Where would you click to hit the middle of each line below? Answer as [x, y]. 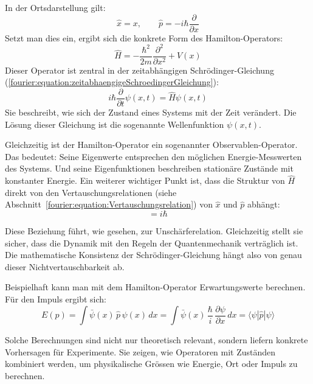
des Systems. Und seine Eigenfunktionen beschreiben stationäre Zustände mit [149, 168]
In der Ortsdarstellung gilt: [55, 7]
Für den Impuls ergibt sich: [56, 299]
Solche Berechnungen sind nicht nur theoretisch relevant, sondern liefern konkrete [156, 340]
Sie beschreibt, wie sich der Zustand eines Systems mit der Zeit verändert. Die [151, 112]
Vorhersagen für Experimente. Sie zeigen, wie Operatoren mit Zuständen [140, 351]
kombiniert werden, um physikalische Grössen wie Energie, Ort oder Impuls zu [151, 364]
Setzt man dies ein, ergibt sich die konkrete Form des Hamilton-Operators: [144, 37]
